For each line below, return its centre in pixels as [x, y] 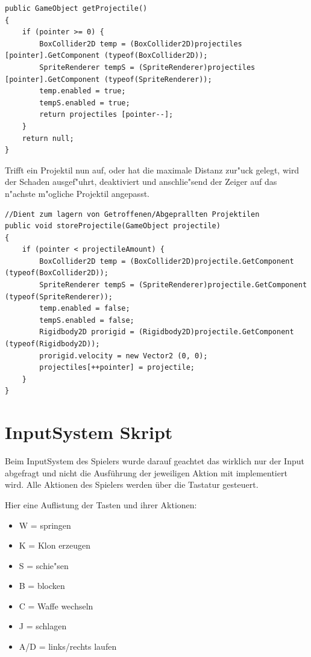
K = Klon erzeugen [55, 545]
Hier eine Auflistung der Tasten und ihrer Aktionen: [101, 504]
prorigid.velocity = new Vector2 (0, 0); [124, 356]
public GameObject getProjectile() [76, 8]
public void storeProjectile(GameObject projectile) [113, 226]
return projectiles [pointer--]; [106, 115]
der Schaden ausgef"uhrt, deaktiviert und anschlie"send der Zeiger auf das [141, 182]
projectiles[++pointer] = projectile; [117, 368]
